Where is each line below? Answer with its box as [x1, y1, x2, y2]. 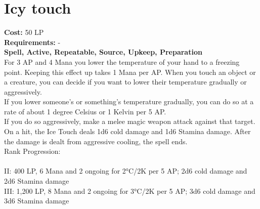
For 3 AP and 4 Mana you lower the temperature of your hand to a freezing [4, 56, 240, 67]
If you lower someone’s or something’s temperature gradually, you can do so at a [4, 96, 254, 107]
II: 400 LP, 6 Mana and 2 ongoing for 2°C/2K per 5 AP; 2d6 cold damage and [4, 165, 247, 176]
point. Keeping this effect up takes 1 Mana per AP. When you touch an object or [4, 66, 256, 77]
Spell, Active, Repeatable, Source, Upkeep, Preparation [4, 47, 202, 57]
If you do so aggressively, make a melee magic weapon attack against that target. [4, 116, 255, 127]
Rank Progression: [4, 146, 61, 156]
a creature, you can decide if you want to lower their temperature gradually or [4, 76, 247, 87]
